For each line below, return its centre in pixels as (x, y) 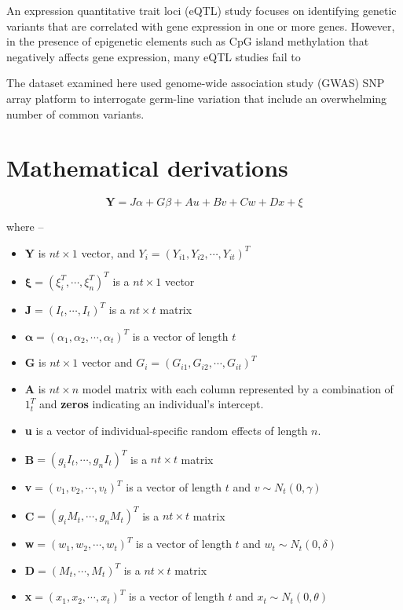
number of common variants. (75, 113)
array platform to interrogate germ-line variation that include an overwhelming (197, 98)
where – (25, 226)
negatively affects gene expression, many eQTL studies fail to (154, 56)
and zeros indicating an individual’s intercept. (151, 404)
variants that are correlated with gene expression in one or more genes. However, (201, 26)
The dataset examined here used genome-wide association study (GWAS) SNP (196, 83)
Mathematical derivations (147, 168)
